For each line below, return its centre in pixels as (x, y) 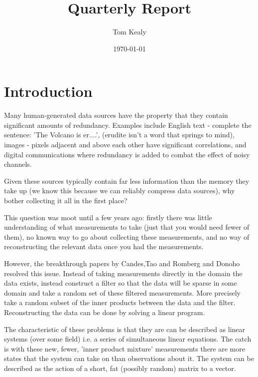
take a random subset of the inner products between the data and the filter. (120, 302)
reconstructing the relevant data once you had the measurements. (104, 246)
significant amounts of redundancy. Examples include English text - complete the (128, 125)
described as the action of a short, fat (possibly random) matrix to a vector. (120, 368)
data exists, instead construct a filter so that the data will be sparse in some (121, 283)
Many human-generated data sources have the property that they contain (116, 115)
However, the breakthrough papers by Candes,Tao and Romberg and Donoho (122, 263)
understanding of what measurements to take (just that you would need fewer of (127, 227)
